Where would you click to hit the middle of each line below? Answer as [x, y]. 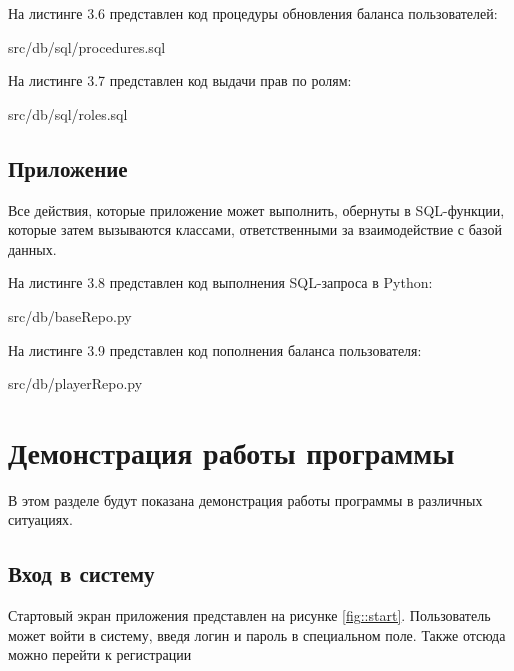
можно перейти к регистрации [100, 654]
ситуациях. [40, 519]
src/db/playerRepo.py [75, 383]
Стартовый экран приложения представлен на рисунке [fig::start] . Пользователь [249, 615]
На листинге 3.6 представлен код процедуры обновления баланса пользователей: [253, 13]
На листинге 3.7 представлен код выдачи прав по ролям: [180, 80]
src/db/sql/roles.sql [68, 113]
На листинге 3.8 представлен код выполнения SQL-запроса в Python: [220, 282]
